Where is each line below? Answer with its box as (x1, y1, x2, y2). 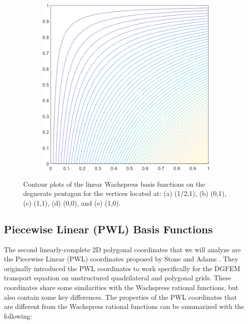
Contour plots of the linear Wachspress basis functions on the (23, 178, 205, 189)
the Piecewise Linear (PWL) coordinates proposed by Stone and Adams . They (4, 254, 238, 264)
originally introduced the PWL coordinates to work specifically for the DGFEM (4, 263, 240, 273)
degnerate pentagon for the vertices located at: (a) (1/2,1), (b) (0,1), (23, 188, 227, 198)
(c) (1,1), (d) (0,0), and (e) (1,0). (23, 197, 121, 208)
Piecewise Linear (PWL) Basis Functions (4, 221, 213, 236)
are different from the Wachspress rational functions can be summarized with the (4, 301, 244, 311)
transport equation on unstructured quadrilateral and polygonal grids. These (4, 273, 232, 283)
